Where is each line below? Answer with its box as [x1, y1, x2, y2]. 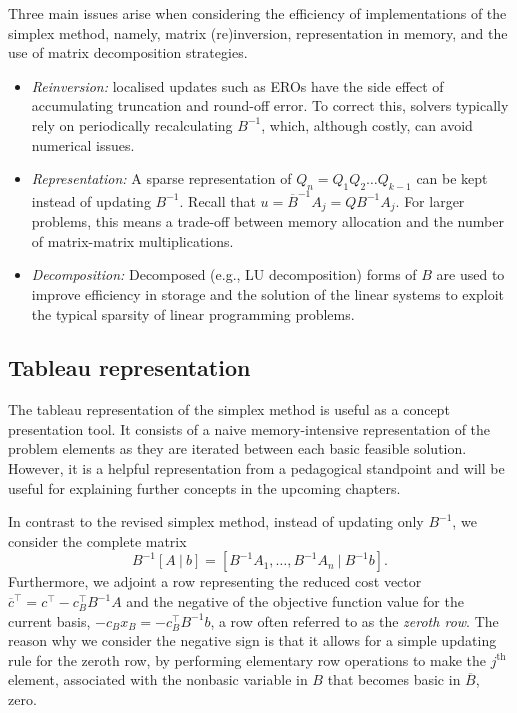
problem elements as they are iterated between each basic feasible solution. [8, 438, 467, 459]
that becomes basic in [327, 669, 461, 690]
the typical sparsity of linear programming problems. [31, 303, 355, 324]
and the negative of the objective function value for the [126, 591, 464, 612]
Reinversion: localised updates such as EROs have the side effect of [31, 75, 444, 96]
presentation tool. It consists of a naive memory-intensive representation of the [8, 418, 491, 439]
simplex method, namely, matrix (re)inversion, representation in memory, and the [8, 22, 508, 43]
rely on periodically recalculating [31, 114, 233, 135]
